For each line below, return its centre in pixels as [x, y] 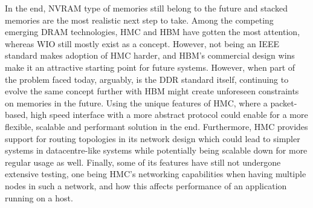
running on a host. [39, 197]
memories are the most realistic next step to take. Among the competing [139, 20]
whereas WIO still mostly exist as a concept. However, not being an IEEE [142, 43]
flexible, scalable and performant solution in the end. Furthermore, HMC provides [156, 126]
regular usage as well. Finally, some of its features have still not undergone [143, 162]
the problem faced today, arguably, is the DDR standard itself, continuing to [147, 79]
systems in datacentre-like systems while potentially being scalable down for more [156, 150]
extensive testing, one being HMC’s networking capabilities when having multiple [156, 174]
